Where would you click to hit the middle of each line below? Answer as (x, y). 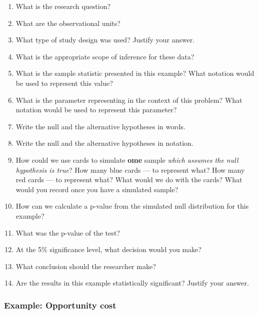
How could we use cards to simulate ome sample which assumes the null (127, 159)
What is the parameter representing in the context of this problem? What (129, 100)
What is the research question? (63, 6)
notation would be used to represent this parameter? (96, 110)
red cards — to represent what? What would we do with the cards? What (129, 179)
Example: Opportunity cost (60, 305)
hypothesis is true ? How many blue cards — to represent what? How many (130, 169)
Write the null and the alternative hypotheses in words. (100, 126)
